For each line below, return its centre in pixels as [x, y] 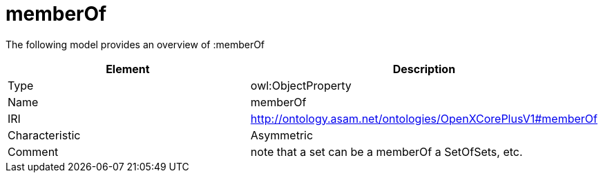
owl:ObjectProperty [301, 85]
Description [424, 69]
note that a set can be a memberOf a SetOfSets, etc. [386, 151]
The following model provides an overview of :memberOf [135, 44]
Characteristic [44, 135]
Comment [33, 151]
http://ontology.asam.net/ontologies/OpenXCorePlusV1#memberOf [424, 118]
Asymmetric [282, 135]
